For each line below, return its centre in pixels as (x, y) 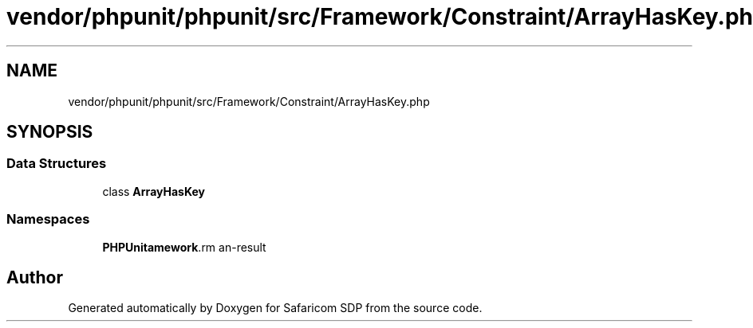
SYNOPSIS (50, 132)
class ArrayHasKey (154, 191)
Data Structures (57, 164)
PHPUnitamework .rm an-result (184, 247)
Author (35, 277)
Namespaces (48, 219)
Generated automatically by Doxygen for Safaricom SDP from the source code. (275, 308)
